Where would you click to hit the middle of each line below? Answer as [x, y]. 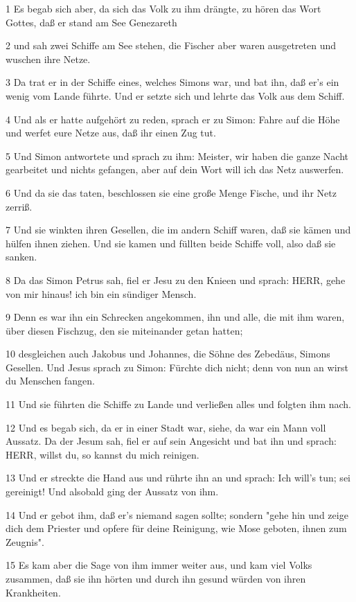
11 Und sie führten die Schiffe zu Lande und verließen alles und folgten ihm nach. [178, 404]
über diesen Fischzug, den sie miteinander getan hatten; [124, 330]
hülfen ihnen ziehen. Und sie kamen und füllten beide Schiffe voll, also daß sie [171, 243]
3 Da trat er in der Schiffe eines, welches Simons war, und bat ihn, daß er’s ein [172, 82]
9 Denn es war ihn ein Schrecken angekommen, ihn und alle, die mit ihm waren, [175, 317]
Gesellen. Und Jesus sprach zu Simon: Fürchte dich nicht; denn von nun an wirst [177, 367]
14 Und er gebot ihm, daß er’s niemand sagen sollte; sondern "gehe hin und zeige [177, 514]
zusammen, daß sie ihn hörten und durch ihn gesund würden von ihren [156, 578]
